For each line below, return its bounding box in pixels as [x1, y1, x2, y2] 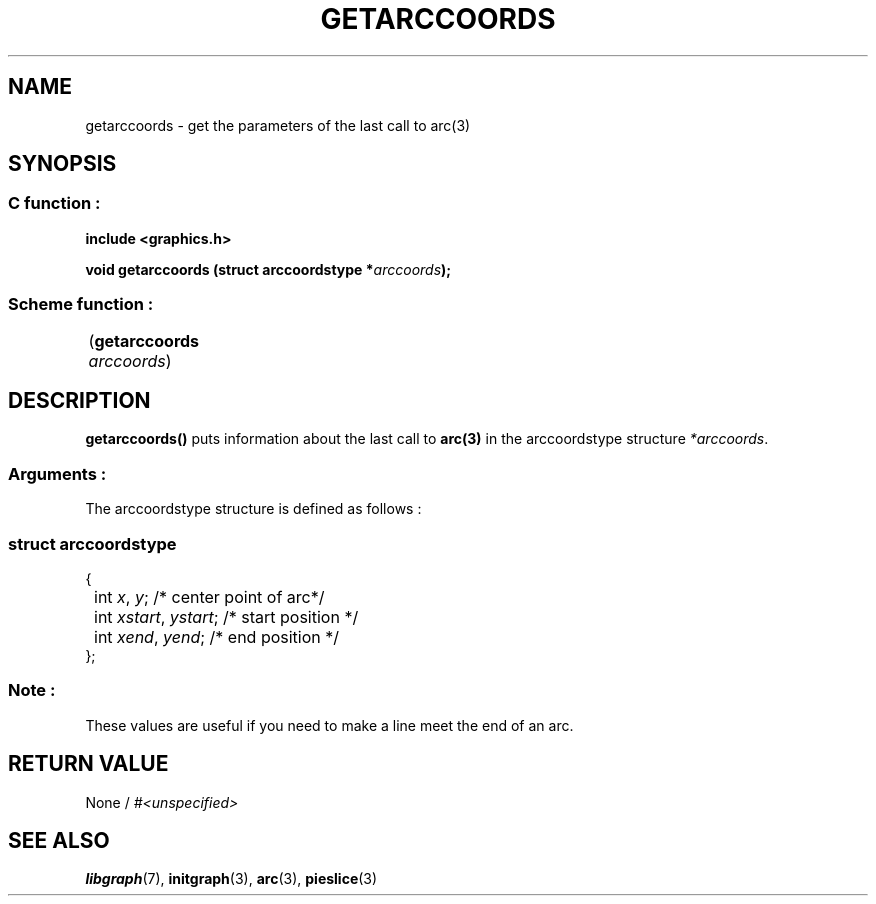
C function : [8, 193, 101, 214]
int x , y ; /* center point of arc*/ [94, 586, 325, 607]
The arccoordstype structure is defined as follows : [85, 500, 422, 518]
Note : [8, 680, 56, 701]
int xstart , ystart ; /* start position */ [94, 606, 359, 627]
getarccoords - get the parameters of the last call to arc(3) [85, 116, 471, 134]
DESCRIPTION [8, 387, 151, 413]
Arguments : [8, 463, 107, 484]
